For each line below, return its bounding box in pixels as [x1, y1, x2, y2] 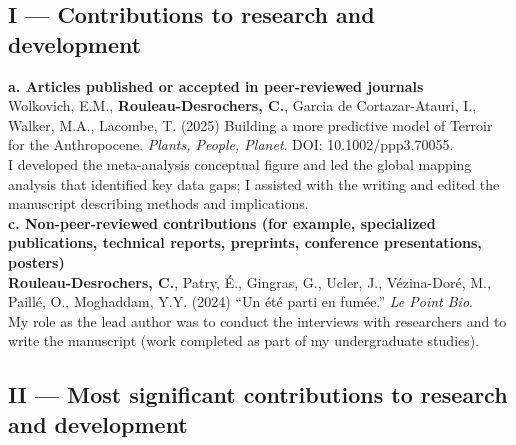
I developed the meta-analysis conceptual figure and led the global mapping [8, 153, 472, 174]
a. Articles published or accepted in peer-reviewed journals [8, 75, 424, 96]
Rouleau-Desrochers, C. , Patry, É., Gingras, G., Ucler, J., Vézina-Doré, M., [8, 271, 491, 292]
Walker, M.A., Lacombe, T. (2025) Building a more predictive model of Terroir [8, 114, 493, 135]
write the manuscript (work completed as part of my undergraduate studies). [8, 330, 480, 351]
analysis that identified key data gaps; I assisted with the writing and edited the [8, 173, 500, 194]
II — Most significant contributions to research [8, 379, 508, 410]
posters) [8, 251, 65, 272]
